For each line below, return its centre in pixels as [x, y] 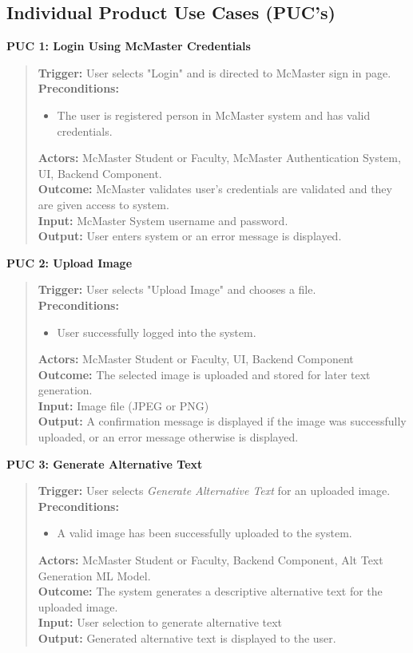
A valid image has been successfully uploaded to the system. [205, 533]
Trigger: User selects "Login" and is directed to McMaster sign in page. [214, 72]
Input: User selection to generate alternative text [160, 622]
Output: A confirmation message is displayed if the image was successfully [222, 421]
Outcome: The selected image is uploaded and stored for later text [204, 374]
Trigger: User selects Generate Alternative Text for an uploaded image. [214, 491]
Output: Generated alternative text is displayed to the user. [187, 638]
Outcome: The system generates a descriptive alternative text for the [210, 591]
